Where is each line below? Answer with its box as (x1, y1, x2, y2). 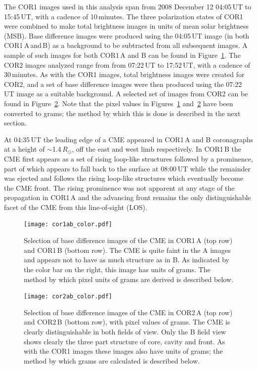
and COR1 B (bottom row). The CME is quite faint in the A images (24, 245, 231, 255)
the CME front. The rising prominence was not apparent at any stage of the (4, 182, 235, 193)
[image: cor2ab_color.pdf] (24, 293, 112, 300)
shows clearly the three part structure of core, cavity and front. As (24, 336, 225, 346)
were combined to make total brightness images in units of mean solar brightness (4, 21, 249, 31)
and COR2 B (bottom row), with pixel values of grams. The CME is (24, 317, 230, 327)
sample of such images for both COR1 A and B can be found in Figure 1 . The (4, 49, 241, 60)
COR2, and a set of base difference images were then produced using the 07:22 (4, 79, 242, 89)
